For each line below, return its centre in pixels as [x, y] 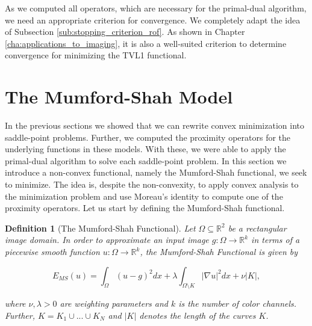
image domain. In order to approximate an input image [107, 240]
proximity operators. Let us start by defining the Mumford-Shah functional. [145, 208]
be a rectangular [257, 228]
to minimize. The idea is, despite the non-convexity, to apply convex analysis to [152, 184]
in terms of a [276, 240]
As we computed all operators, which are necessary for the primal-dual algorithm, [156, 8]
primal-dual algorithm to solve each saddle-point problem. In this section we [146, 160]
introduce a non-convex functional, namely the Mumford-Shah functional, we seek [156, 172]
